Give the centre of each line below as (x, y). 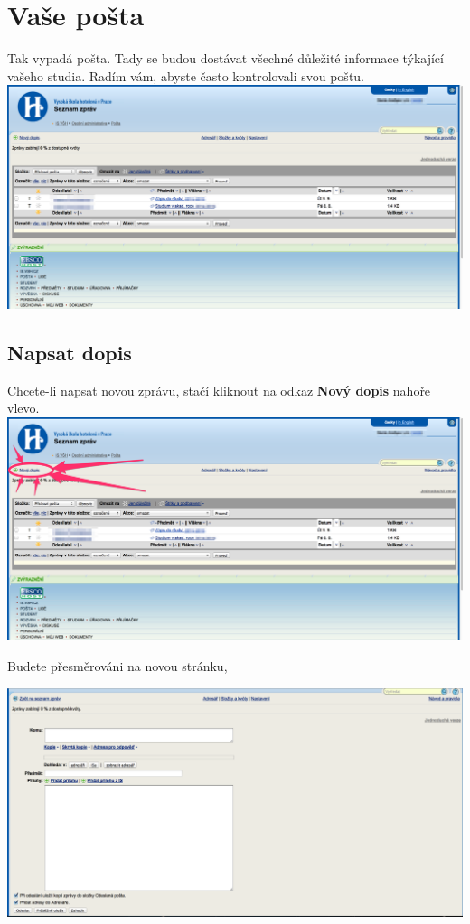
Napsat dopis (70, 352)
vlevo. (23, 408)
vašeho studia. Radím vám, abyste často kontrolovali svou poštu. (186, 75)
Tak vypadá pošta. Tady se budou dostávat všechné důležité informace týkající (226, 58)
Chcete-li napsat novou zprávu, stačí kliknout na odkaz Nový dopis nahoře (219, 390)
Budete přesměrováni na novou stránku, (117, 666)
